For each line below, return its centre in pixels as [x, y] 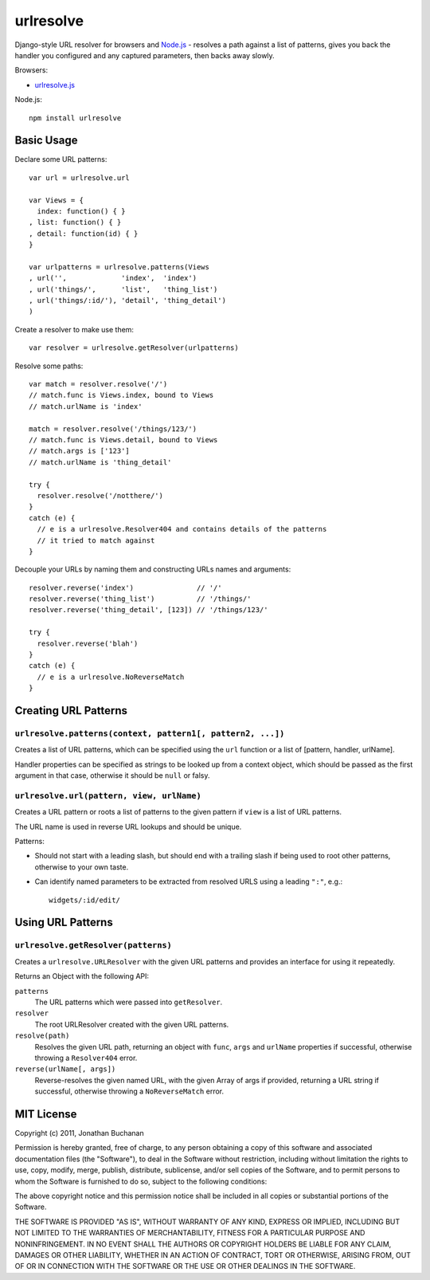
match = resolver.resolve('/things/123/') [113, 429]
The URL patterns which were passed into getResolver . [129, 1002]
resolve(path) [42, 1036]
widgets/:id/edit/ [85, 900]
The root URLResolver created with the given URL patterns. [132, 1024]
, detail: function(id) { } [84, 234]
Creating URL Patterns [71, 711]
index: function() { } [81, 211]
